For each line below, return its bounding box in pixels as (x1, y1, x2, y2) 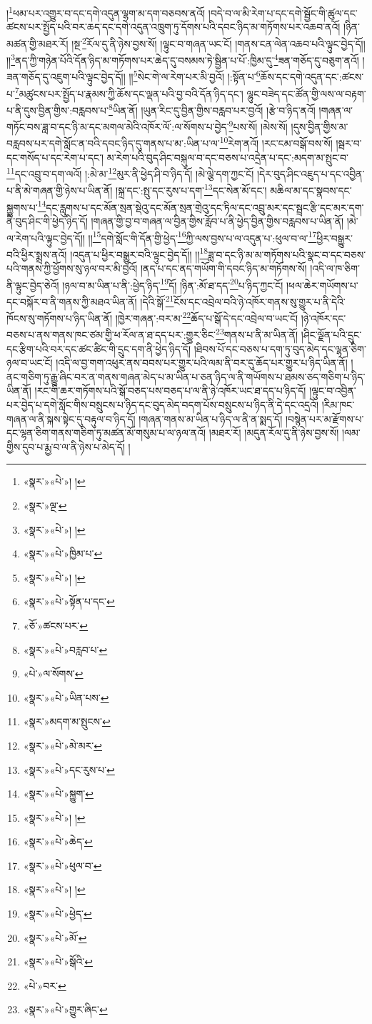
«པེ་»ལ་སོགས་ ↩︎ (23, 666, 84, 681)
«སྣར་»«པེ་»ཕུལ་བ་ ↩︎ (23, 858, 102, 873)
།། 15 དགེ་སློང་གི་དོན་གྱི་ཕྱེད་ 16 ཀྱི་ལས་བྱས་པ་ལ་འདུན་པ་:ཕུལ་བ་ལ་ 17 (88, 228, 317, 245)
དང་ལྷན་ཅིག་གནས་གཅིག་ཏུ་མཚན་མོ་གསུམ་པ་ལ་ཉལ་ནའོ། (6, 425, 206, 440)
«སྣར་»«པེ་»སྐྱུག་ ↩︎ (23, 786, 94, 801)
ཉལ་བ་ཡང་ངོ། (6, 355, 53, 370)
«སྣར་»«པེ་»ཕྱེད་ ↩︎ (23, 906, 92, 921)
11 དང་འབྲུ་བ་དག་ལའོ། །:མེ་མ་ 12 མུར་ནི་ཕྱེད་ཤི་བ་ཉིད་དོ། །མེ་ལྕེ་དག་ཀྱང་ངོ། (6, 164, 254, 181)
